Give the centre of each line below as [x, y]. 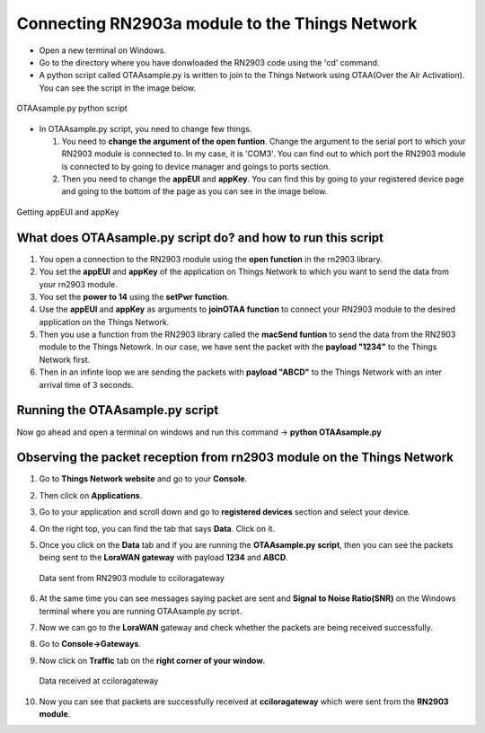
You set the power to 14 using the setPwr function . [134, 296]
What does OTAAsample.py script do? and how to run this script [200, 238]
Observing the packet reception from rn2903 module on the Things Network [235, 458]
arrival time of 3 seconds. [86, 384]
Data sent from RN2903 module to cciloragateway [132, 578]
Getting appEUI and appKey [68, 212]
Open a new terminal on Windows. [102, 50]
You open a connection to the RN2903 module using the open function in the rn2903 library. [211, 259]
